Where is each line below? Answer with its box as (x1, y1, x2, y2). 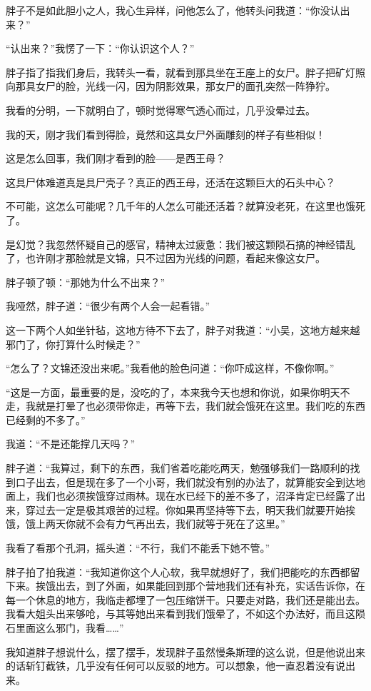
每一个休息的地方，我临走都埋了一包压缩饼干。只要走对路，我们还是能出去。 (6, 592, 365, 607)
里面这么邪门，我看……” (15, 620, 124, 635)
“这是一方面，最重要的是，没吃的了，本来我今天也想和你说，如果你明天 (6, 384, 340, 399)
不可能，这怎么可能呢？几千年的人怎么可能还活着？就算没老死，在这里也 (6, 198, 345, 213)
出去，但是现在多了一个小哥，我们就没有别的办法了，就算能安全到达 (35, 474, 355, 489)
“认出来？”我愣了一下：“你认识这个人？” (6, 41, 195, 56)
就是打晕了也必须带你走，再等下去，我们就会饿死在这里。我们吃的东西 (35, 398, 365, 413)
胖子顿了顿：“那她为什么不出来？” (6, 274, 166, 289)
